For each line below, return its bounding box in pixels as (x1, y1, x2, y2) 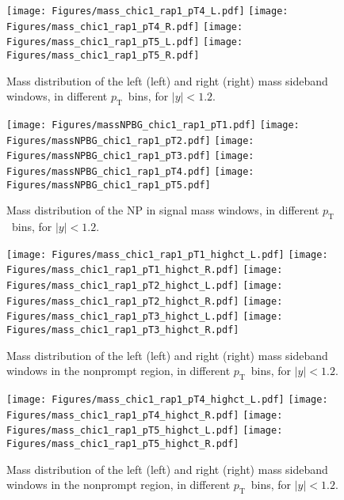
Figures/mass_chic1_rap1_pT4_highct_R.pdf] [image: (6, 409, 283, 421)
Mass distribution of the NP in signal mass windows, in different (6, 202, 319, 218)
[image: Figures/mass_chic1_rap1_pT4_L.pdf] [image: (6, 6, 289, 17)
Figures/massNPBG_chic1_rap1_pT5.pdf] (6, 179, 211, 191)
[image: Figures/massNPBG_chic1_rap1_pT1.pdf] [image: (6, 119, 300, 131)
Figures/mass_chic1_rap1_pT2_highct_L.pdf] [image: (6, 280, 283, 291)
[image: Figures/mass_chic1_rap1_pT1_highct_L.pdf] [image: (6, 248, 328, 260)
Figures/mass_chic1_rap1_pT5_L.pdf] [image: (6, 36, 243, 48)
